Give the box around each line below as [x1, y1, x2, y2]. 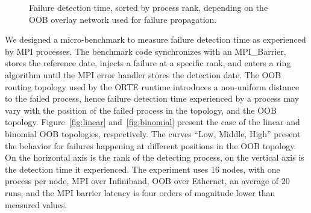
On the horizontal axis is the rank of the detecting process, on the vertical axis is [5, 151, 304, 164]
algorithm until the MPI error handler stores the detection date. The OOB [5, 68, 281, 81]
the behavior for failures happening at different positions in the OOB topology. [5, 139, 297, 152]
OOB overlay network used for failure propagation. [29, 13, 217, 25]
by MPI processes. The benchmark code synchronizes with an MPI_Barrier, [5, 45, 286, 57]
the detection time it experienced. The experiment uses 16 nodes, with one [5, 162, 280, 175]
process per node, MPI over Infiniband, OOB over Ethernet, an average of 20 [5, 174, 290, 187]
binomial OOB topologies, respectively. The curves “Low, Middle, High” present [5, 127, 301, 140]
